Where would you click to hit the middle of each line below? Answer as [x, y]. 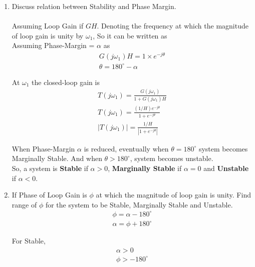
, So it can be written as [130, 35]
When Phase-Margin [43, 148]
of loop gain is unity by [48, 35]
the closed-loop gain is [66, 82]
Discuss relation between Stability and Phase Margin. [94, 6]
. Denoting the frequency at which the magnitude [173, 26]
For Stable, [29, 241]
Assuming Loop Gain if [48, 26]
